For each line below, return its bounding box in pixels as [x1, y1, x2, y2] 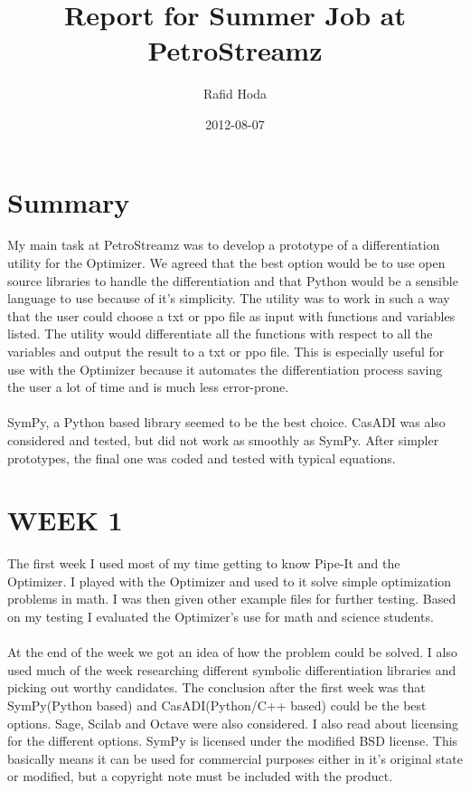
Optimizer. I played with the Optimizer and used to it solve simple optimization [7, 571, 452, 590]
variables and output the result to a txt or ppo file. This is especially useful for [7, 342, 445, 360]
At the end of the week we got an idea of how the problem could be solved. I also [7, 643, 457, 662]
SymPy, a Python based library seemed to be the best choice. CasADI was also [7, 413, 446, 432]
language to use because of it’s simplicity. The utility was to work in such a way [7, 289, 450, 308]
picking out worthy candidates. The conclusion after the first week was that [7, 678, 426, 697]
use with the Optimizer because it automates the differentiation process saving [7, 359, 443, 378]
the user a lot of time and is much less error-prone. [7, 377, 289, 396]
